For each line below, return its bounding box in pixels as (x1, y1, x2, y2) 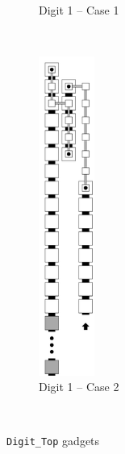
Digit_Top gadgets (6, 432, 100, 449)
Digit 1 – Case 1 (39, 2, 119, 18)
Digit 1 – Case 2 (39, 378, 119, 395)
